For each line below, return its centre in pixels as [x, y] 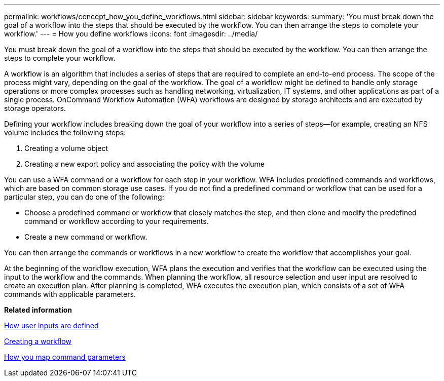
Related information [38, 310]
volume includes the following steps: [65, 132]
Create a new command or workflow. [86, 237]
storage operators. [35, 108]
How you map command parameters [65, 357]
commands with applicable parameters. [70, 294]
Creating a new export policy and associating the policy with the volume [144, 164]
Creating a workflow [38, 341]
